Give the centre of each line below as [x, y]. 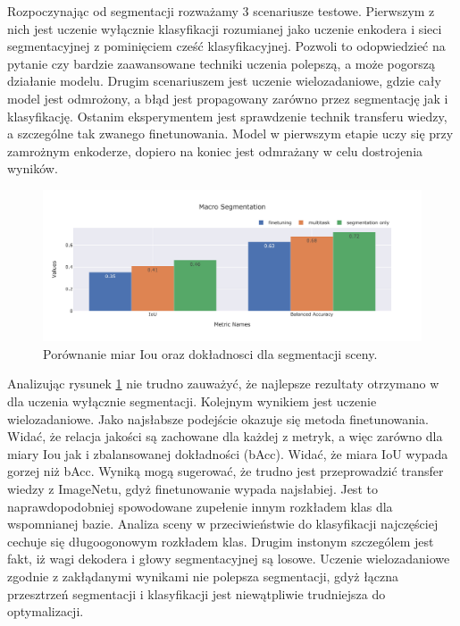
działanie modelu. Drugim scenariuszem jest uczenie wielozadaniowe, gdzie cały [224, 81]
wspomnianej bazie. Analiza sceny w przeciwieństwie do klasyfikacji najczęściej [223, 524]
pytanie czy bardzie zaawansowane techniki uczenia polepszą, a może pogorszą [221, 63]
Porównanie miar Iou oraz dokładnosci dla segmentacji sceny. [210, 353]
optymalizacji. [46, 611]
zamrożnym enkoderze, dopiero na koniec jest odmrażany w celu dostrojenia [215, 150]
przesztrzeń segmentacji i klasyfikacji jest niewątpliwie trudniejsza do [197, 593]
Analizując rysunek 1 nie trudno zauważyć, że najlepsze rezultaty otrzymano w [223, 384]
